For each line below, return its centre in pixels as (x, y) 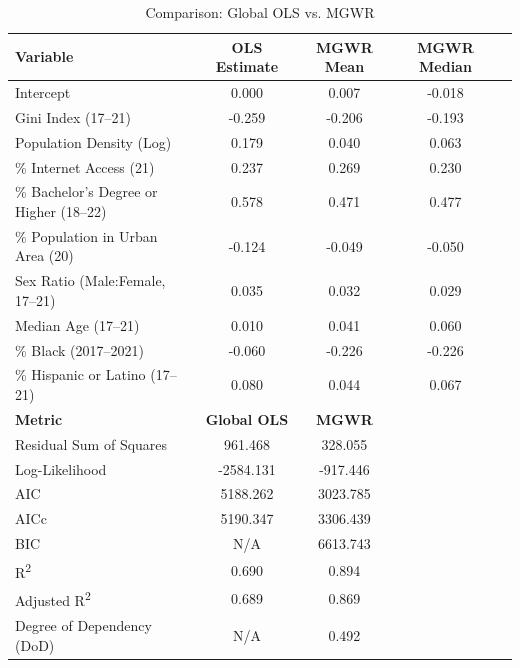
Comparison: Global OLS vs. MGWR (260, 12)
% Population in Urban (86, 235)
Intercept (43, 92)
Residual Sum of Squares (91, 443)
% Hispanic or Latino (80, 374)
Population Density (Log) (93, 141)
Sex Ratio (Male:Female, (90, 280)
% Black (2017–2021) (79, 349)
